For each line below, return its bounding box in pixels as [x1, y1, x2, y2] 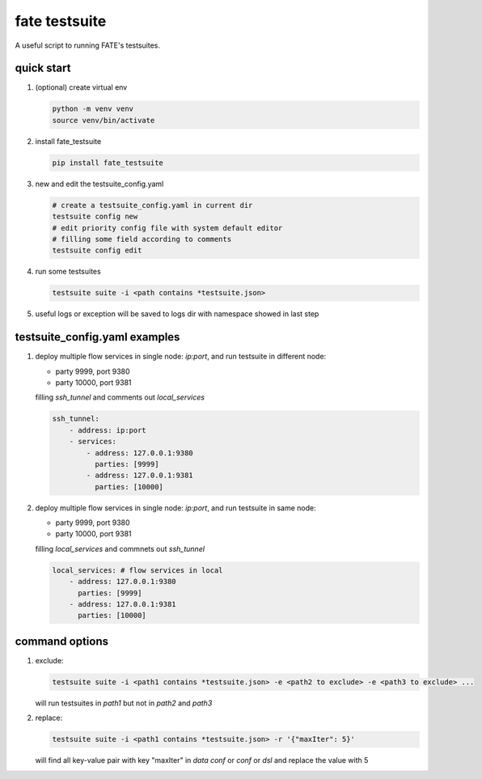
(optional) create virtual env [35, 83, 128, 92]
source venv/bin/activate [52, 116, 155, 125]
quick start [15, 61, 71, 75]
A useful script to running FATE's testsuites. [15, 40, 161, 50]
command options [15, 634, 109, 648]
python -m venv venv [52, 104, 133, 113]
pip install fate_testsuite [52, 158, 163, 167]
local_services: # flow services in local [52, 565, 223, 574]
